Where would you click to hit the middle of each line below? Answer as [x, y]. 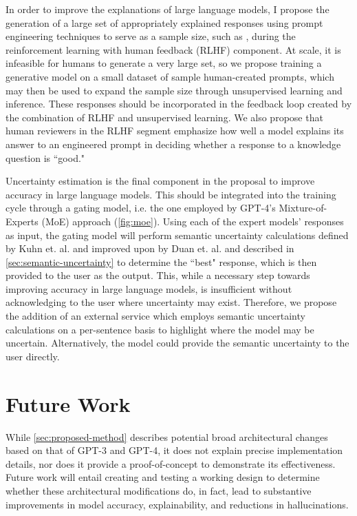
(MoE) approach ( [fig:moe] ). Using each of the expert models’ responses [193, 221]
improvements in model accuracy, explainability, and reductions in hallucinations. [177, 504]
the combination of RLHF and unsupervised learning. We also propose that [164, 117]
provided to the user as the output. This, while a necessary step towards [158, 275]
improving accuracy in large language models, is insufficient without [149, 288]
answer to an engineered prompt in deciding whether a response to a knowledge [173, 144]
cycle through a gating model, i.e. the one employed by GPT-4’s [141, 208]
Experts [22, 221]
